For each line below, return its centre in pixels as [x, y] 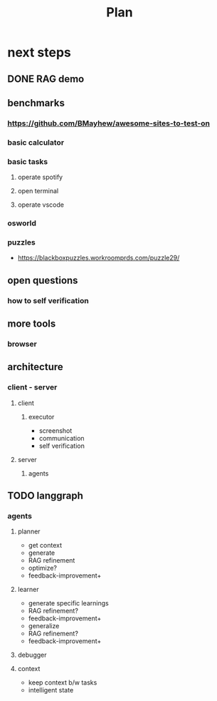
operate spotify [40, 177]
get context [45, 546]
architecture [36, 367]
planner [29, 531]
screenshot [55, 430]
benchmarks [36, 103]
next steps [39, 52]
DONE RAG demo [46, 79]
